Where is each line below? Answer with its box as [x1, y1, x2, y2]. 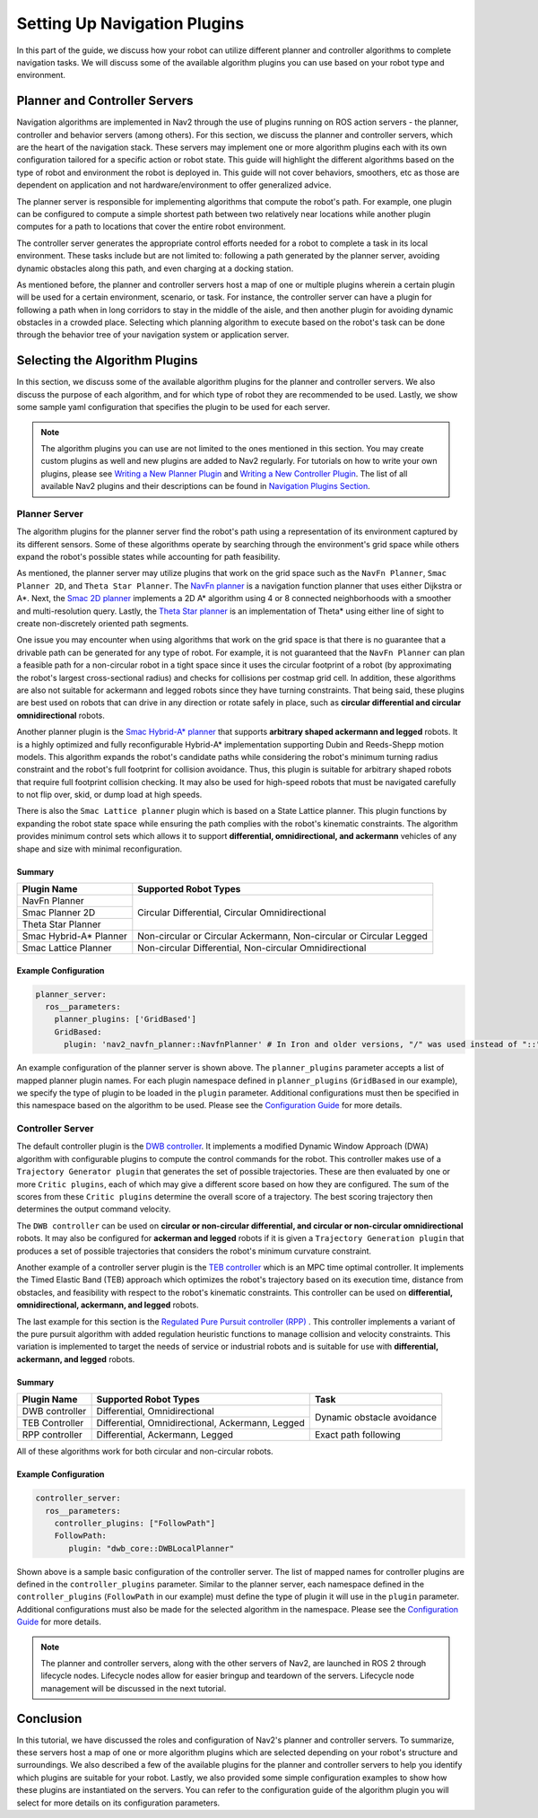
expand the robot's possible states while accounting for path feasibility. [16, 552, 281, 563]
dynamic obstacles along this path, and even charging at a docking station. [16, 263, 294, 274]
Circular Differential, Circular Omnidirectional [137, 906, 326, 919]
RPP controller [22, 1429, 82, 1441]
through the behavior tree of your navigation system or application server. [16, 329, 290, 340]
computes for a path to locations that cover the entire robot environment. [16, 221, 286, 232]
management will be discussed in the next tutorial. [40, 1683, 227, 1693]
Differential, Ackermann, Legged [96, 1429, 233, 1441]
